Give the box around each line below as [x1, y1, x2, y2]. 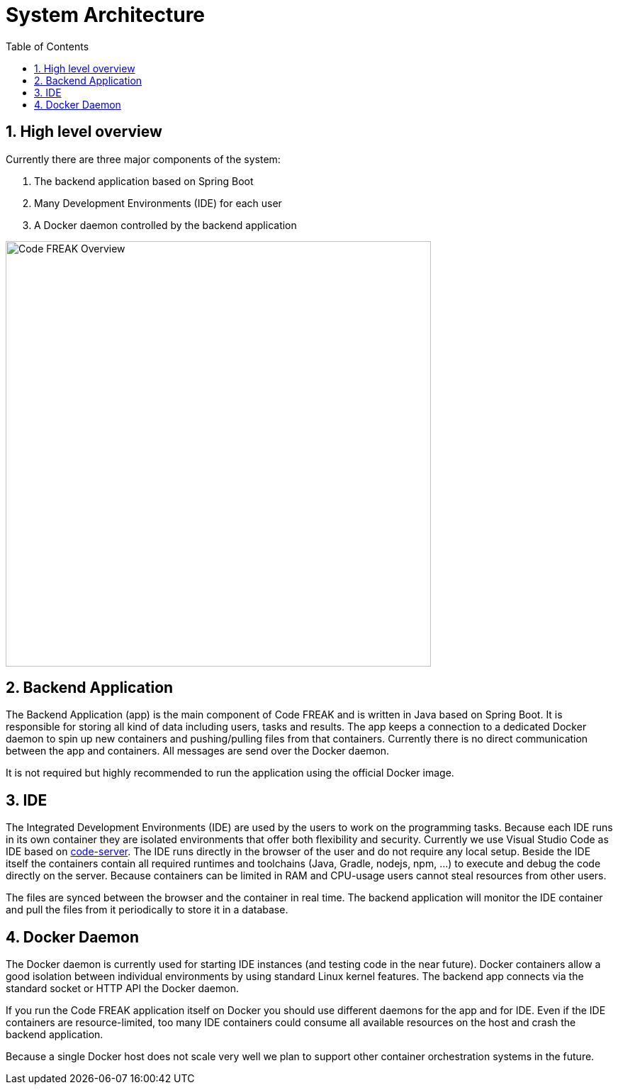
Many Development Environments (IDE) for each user [34, 196, 282, 209]
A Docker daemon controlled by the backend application [34, 218, 297, 231]
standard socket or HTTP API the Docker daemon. [6, 982, 239, 995]
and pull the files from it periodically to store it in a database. [6, 903, 288, 916]
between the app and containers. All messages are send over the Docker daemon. [6, 745, 390, 757]
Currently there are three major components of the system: [6, 152, 281, 165]
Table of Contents [6, 40, 89, 52]
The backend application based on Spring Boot [34, 174, 254, 187]
